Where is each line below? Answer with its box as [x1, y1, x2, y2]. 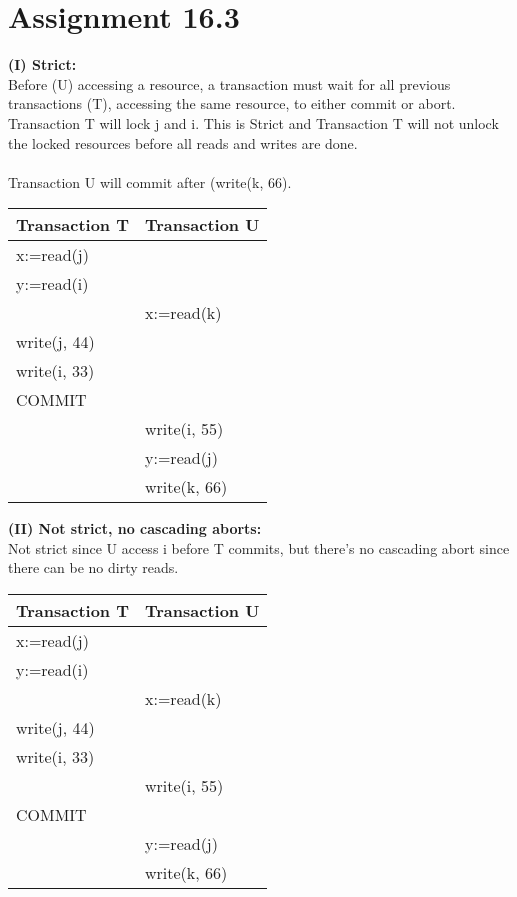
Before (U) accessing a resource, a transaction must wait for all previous [8, 73, 451, 94]
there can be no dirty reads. [8, 557, 179, 578]
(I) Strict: [8, 54, 77, 75]
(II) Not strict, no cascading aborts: [8, 518, 262, 539]
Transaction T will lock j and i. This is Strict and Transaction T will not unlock [8, 112, 499, 133]
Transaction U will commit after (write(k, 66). [8, 171, 292, 192]
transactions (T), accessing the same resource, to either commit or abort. [8, 93, 456, 114]
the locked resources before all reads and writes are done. [8, 132, 358, 153]
